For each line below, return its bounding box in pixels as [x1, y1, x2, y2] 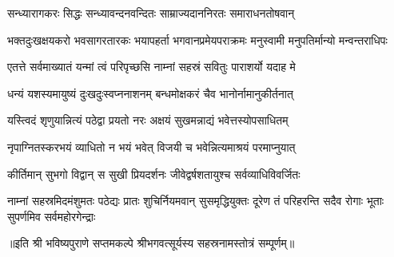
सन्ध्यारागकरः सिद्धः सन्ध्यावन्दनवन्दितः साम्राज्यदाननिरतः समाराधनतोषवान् [7, 5, 295, 21]
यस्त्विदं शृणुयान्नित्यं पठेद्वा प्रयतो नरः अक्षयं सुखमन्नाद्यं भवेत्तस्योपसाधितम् [7, 112, 289, 128]
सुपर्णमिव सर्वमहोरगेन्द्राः [7, 208, 96, 224]
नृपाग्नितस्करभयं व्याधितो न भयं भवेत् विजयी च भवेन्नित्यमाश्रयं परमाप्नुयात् [7, 138, 296, 155]
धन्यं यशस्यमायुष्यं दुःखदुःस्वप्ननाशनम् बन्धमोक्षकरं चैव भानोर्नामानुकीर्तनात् [7, 85, 293, 101]
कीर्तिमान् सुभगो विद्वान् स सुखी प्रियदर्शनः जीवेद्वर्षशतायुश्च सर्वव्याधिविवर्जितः [7, 165, 300, 182]
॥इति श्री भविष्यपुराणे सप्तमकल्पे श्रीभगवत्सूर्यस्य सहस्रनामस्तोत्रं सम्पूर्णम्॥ [7, 235, 295, 251]
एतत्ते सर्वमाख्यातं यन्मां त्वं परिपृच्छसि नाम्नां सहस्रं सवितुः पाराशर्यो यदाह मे [7, 58, 296, 75]
